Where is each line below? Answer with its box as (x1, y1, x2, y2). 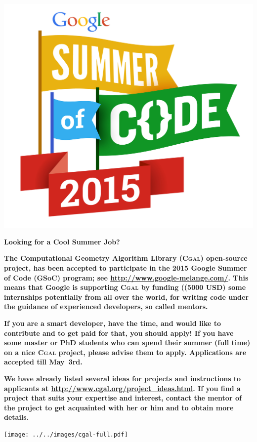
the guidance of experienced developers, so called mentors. (4, 301, 208, 312)
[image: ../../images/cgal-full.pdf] (4, 431, 128, 438)
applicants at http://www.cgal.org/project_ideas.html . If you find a (4, 383, 241, 393)
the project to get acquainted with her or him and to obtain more (4, 402, 234, 412)
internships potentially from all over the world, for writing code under (4, 291, 249, 302)
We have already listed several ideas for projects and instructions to (4, 373, 241, 384)
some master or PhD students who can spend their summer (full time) (4, 337, 251, 348)
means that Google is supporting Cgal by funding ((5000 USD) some (4, 282, 246, 292)
